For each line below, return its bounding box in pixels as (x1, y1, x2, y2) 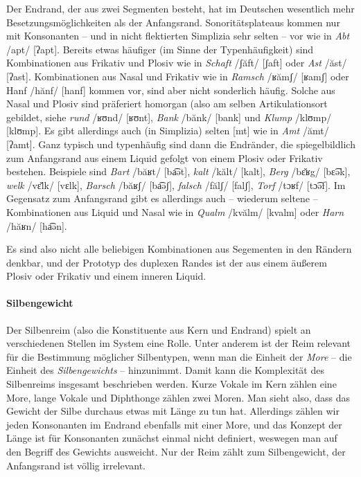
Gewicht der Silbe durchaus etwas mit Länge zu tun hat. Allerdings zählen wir (6, 404, 340, 418)
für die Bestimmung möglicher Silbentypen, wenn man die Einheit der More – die (6, 349, 352, 363)
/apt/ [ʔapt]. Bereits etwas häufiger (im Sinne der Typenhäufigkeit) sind (6, 42, 314, 56)
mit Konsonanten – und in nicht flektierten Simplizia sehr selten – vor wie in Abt (6, 28, 350, 43)
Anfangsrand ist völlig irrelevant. (6, 458, 146, 472)
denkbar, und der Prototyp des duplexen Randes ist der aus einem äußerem (6, 255, 327, 269)
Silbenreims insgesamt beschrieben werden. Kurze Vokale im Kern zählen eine (6, 377, 337, 391)
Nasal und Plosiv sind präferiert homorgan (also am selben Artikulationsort (6, 96, 328, 111)
